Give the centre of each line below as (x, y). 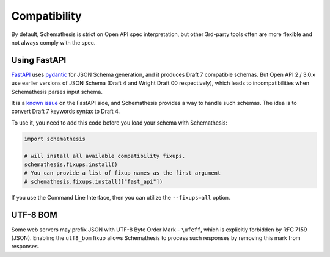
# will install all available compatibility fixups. (105, 156)
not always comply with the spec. (53, 42)
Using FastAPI (39, 60)
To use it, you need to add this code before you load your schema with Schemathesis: (119, 123)
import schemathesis (55, 139)
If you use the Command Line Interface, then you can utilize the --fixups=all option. (121, 197)
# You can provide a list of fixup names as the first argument (123, 173)
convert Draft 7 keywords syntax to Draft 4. (66, 111)
